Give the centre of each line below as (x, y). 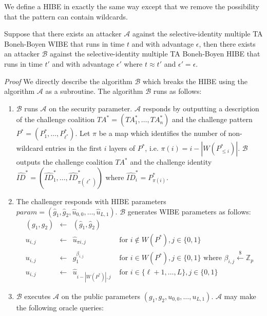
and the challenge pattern (212, 119)
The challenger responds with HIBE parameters (91, 201)
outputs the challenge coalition (64, 162)
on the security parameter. (91, 108)
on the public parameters (101, 296)
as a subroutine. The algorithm (94, 91)
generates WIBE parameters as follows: (189, 211)
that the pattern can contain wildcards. (66, 16)
